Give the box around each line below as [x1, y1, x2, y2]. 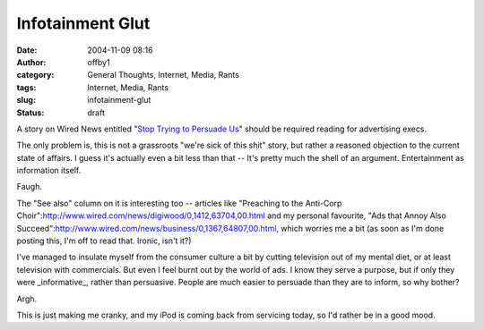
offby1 [87, 56, 111, 67]
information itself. [16, 165, 82, 176]
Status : [16, 107, 45, 118]
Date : [16, 45, 38, 55]
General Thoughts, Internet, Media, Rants [87, 70, 239, 80]
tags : [16, 81, 37, 93]
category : [16, 70, 55, 80]
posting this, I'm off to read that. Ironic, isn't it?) [16, 235, 192, 246]
